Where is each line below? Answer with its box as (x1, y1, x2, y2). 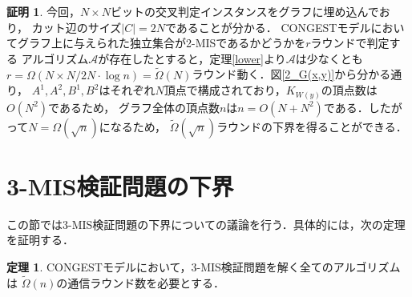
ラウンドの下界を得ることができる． (216, 118, 407, 134)
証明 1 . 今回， (6, 3, 80, 19)
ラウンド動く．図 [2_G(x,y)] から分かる (192, 66, 391, 82)
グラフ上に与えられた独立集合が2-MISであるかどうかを (17, 34, 306, 51)
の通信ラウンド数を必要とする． (56, 274, 224, 291)
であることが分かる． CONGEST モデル (164, 18, 371, 35)
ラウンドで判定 (310, 34, 390, 51)
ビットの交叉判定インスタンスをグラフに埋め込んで (111, 3, 379, 19)
